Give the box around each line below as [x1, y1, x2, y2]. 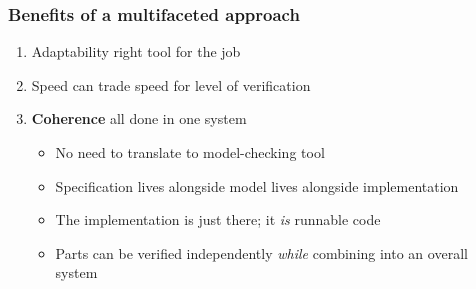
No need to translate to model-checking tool [55, 142, 325, 162]
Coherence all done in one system [31, 108, 247, 129]
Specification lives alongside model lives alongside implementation [55, 175, 459, 196]
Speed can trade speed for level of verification [31, 74, 311, 95]
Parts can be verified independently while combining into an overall [55, 242, 468, 263]
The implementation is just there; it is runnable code [55, 209, 381, 230]
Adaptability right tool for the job [31, 41, 241, 62]
